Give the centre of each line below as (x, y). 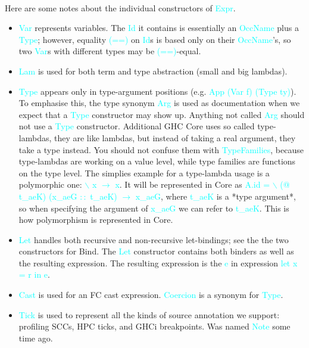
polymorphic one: (50, 184)
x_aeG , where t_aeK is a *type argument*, (216, 196)
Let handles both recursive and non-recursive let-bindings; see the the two (154, 239)
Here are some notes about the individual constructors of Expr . (120, 7)
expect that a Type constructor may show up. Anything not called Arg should (162, 114)
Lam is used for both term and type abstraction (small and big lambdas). (153, 71)
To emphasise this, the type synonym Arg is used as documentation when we (159, 103)
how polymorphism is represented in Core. (96, 220)
